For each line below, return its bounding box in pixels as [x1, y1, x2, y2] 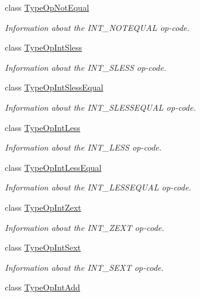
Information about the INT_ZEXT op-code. [5, 221, 164, 233]
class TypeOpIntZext [5, 201, 82, 213]
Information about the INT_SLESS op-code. [5, 61, 167, 73]
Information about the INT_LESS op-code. [5, 141, 162, 154]
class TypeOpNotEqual [5, 1, 89, 13]
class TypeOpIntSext [5, 241, 81, 254]
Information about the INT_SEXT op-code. [5, 261, 164, 273]
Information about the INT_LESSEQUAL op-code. [5, 181, 192, 193]
